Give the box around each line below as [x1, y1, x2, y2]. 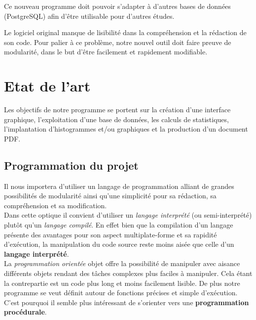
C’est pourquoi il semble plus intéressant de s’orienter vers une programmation [4, 297, 249, 307]
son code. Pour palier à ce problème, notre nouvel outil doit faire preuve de [4, 37, 231, 47]
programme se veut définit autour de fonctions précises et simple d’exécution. [4, 287, 238, 298]
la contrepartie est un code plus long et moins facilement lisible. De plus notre [4, 277, 240, 288]
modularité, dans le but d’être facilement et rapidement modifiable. [4, 46, 208, 57]
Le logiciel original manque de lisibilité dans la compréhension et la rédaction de [4, 27, 247, 38]
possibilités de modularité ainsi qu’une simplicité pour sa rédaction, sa [4, 190, 217, 201]
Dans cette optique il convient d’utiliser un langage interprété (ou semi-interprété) [4, 210, 252, 220]
